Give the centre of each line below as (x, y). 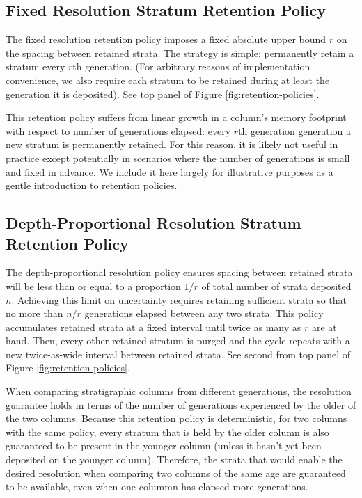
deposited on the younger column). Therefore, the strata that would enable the (174, 459)
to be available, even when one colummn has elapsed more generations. (157, 487)
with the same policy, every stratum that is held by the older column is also (167, 432)
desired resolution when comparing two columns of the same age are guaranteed (176, 473)
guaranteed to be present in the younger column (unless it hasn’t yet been (164, 445)
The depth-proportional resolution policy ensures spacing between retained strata (179, 272)
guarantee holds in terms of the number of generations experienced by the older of (181, 404)
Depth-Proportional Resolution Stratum (154, 223)
